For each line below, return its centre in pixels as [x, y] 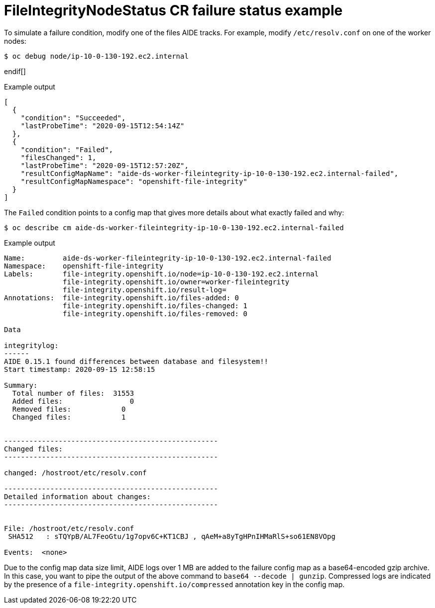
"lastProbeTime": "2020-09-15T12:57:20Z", [105, 165]
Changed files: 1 [69, 417]
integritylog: [31, 345]
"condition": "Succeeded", [73, 118]
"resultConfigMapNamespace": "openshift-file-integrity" [134, 181]
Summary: [21, 385]
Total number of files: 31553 [73, 393]
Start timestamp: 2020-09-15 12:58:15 [80, 369]
